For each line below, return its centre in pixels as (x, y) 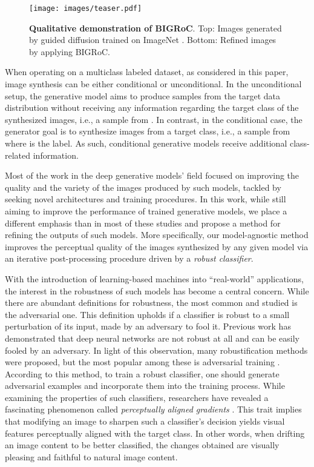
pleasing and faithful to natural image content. (91, 456)
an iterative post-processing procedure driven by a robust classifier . (129, 258)
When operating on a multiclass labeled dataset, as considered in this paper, (147, 72)
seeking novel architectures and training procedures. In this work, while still (146, 199)
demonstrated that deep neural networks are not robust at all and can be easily (152, 338)
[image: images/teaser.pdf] (86, 8)
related (18, 155)
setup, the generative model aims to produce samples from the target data (143, 95)
